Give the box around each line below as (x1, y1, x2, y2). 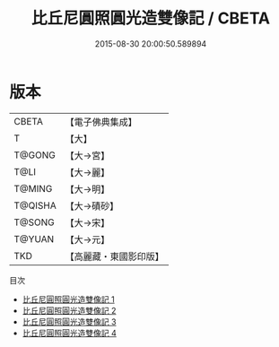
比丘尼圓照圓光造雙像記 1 (22, 293, 115, 305)
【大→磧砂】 (65, 199, 119, 212)
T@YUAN (13, 232, 55, 245)
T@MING (13, 182, 53, 195)
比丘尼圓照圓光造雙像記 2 (22, 305, 117, 316)
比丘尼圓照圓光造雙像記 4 (22, 327, 117, 338)
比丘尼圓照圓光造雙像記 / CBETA (31, 8, 271, 29)
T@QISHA (13, 199, 57, 212)
